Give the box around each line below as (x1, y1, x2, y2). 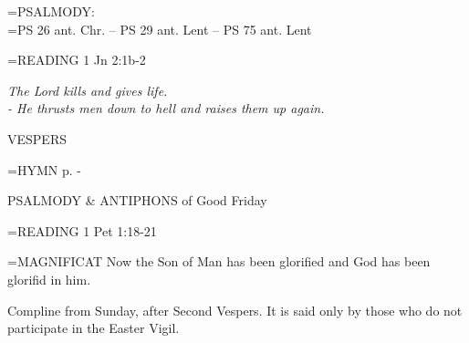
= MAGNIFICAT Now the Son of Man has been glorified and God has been (7, 252, 431, 271)
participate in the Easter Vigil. (7, 318, 180, 338)
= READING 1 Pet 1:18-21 (7, 221, 157, 240)
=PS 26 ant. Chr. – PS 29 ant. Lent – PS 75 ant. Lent (7, 19, 312, 38)
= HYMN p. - (7, 160, 81, 179)
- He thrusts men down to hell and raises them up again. (7, 99, 325, 118)
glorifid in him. (7, 269, 91, 288)
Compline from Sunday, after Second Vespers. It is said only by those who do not (7, 300, 463, 319)
